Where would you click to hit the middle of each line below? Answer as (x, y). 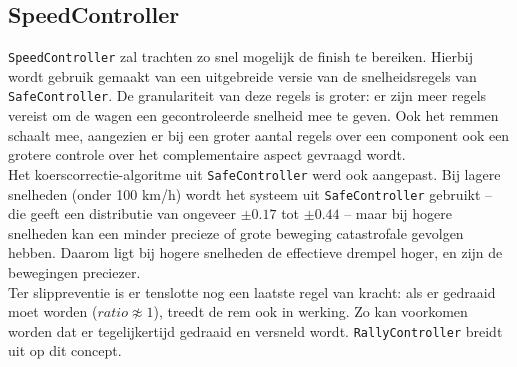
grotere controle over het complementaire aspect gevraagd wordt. (207, 154)
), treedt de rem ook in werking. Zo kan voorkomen (310, 311)
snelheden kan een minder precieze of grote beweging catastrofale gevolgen (236, 232)
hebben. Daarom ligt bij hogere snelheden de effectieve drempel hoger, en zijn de (255, 252)
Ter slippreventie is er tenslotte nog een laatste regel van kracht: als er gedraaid (252, 291)
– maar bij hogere (398, 213)
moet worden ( (53, 311)
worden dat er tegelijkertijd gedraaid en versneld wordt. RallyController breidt (255, 330)
